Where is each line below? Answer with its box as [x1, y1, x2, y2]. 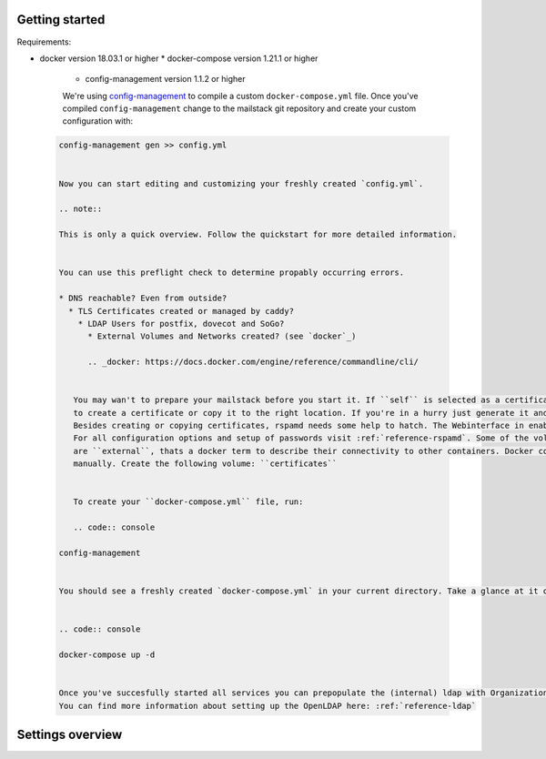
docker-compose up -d [58, 650, 156, 660]
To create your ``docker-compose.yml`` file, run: [73, 497, 304, 507]
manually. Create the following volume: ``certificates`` [73, 459, 338, 469]
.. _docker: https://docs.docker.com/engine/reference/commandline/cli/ [87, 357, 419, 368]
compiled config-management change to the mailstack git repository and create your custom [62, 103, 417, 114]
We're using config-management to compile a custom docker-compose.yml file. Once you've [62, 90, 419, 101]
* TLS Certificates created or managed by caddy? [68, 306, 295, 316]
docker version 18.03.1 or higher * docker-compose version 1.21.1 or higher [39, 53, 318, 64]
